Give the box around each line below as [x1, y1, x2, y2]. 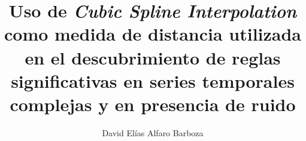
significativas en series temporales [11, 68, 295, 93]
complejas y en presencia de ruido [10, 91, 296, 116]
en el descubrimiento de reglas [25, 45, 281, 69]
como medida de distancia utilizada [4, 22, 302, 46]
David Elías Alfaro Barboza [102, 126, 204, 139]
